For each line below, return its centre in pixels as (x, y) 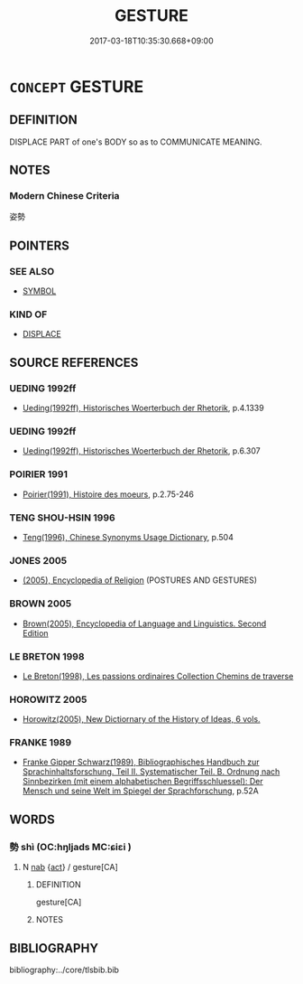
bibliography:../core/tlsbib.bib (64, 970)
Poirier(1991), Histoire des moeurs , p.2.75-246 (108, 494)
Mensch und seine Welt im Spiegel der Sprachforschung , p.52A (141, 791)
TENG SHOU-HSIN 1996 (62, 518)
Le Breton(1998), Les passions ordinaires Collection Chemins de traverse (158, 676)
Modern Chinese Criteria (64, 196)
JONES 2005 (38, 560)
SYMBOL (39, 291)
